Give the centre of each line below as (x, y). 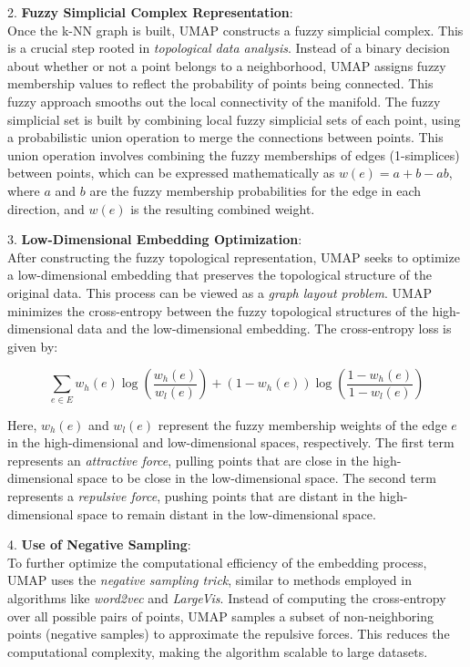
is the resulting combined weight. (223, 208)
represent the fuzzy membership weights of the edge (302, 424)
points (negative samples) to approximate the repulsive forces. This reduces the (229, 634)
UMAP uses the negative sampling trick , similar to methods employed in (209, 580)
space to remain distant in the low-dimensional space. (227, 513)
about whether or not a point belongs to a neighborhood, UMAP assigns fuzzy (227, 65)
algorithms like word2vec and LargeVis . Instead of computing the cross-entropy (227, 597)
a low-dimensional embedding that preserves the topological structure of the (220, 275)
